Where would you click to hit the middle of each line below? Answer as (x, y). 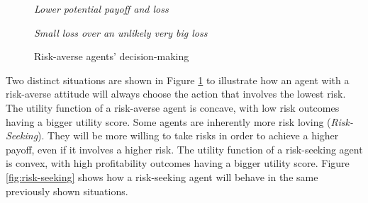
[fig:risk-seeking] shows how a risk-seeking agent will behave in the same (162, 176)
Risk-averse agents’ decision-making (112, 56)
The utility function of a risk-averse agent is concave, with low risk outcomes (173, 107)
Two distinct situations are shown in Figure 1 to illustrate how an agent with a (178, 80)
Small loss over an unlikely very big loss (121, 32)
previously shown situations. (67, 191)
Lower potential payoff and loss (101, 8)
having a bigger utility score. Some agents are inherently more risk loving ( (168, 121)
